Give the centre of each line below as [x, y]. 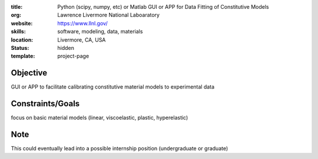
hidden [66, 48]
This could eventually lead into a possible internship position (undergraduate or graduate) [120, 148]
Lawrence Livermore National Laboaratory [109, 15]
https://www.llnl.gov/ [83, 23]
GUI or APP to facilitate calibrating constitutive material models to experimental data [113, 87]
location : [22, 40]
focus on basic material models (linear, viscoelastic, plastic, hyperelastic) [100, 118]
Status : [20, 48]
